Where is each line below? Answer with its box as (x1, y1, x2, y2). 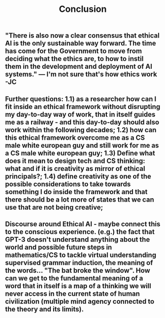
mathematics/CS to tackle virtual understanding (5, 251, 157, 259)
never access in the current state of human (5, 289, 140, 298)
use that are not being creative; (5, 203, 103, 212)
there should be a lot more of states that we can (5, 195, 154, 204)
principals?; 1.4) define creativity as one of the (5, 172, 152, 180)
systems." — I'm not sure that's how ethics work (5, 70, 158, 79)
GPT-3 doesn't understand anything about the (5, 235, 150, 244)
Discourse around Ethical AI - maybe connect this (5, 219, 161, 228)
